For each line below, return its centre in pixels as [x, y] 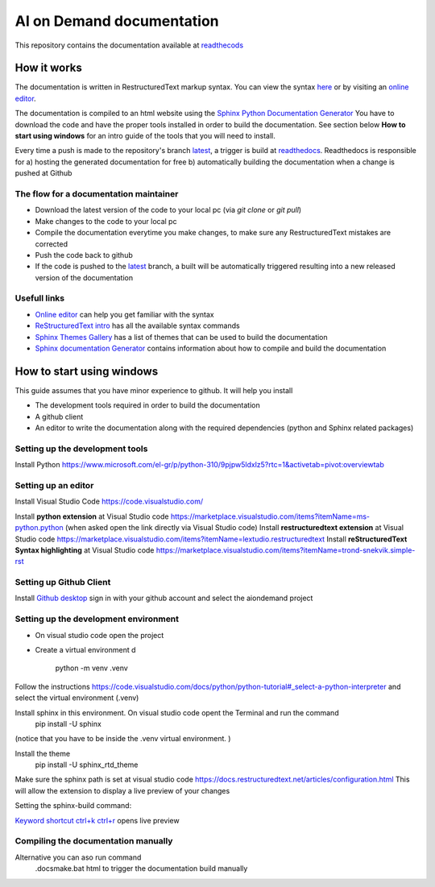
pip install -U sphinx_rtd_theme [87, 765]
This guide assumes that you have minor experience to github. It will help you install [154, 390]
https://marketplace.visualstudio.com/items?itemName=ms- [270, 516]
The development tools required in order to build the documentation [148, 405]
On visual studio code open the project [99, 635]
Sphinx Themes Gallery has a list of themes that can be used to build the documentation [181, 337]
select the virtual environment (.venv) [77, 698]
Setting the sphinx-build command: [73, 806]
